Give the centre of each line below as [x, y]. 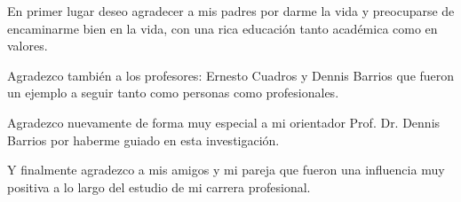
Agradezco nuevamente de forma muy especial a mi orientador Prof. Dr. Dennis [224, 122]
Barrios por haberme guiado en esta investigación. [143, 140]
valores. [28, 46]
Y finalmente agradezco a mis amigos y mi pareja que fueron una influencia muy [226, 170]
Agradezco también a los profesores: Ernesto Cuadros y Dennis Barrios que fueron [231, 75]
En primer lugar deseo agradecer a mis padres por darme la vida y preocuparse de [231, 11]
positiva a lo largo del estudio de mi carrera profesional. [159, 186]
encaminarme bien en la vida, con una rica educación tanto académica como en [223, 28]
